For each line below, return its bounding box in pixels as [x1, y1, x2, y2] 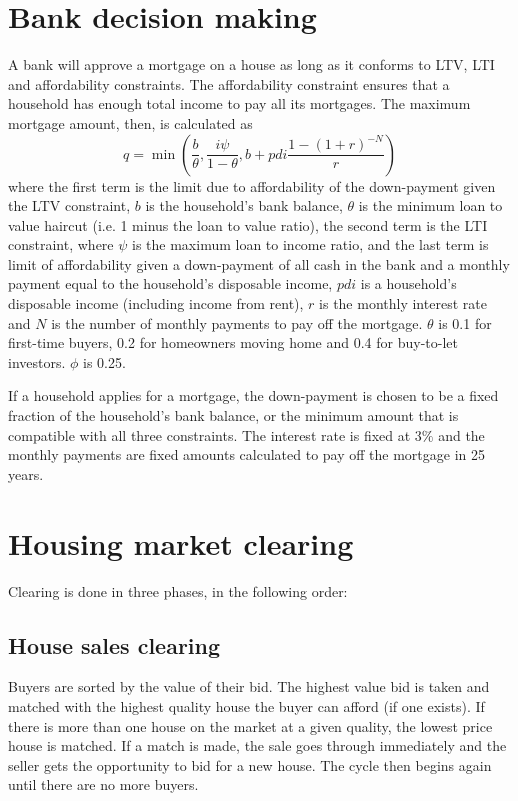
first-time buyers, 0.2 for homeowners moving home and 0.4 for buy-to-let [8, 332, 458, 353]
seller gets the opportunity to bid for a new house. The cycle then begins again [8, 754, 492, 775]
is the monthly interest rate [319, 293, 487, 314]
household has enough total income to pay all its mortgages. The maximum [8, 93, 471, 114]
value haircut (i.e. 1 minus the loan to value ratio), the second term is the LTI [8, 214, 488, 235]
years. [8, 463, 44, 484]
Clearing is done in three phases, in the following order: [8, 580, 348, 601]
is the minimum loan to [358, 195, 503, 216]
